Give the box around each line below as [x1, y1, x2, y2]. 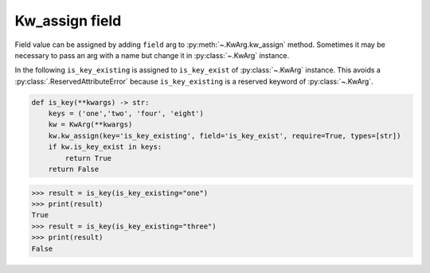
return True [64, 154, 111, 162]
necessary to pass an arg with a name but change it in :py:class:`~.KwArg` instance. [14, 50, 290, 60]
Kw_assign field [14, 12, 122, 29]
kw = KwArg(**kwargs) [48, 120, 133, 129]
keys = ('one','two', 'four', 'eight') [48, 109, 205, 119]
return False [48, 165, 100, 174]
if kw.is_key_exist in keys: [48, 142, 162, 151]
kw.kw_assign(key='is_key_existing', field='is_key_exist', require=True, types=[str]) [48, 131, 401, 140]
